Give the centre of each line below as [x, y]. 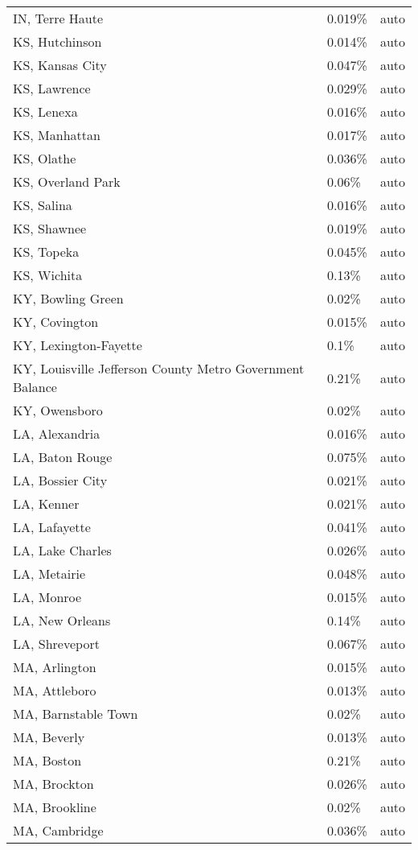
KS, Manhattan [57, 135]
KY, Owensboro [58, 410]
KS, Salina [43, 205]
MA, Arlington [55, 667]
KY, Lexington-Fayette [78, 345]
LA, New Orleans [62, 620]
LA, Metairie [49, 574]
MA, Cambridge [58, 830]
